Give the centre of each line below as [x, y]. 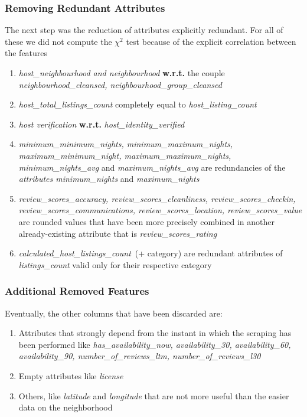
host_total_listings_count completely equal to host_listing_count [138, 104]
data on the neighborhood [66, 407]
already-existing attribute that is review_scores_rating [118, 233]
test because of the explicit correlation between [211, 41]
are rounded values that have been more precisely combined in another [146, 221]
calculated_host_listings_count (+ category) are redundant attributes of [151, 253]
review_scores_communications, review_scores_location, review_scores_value [160, 210]
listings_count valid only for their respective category [115, 264]
